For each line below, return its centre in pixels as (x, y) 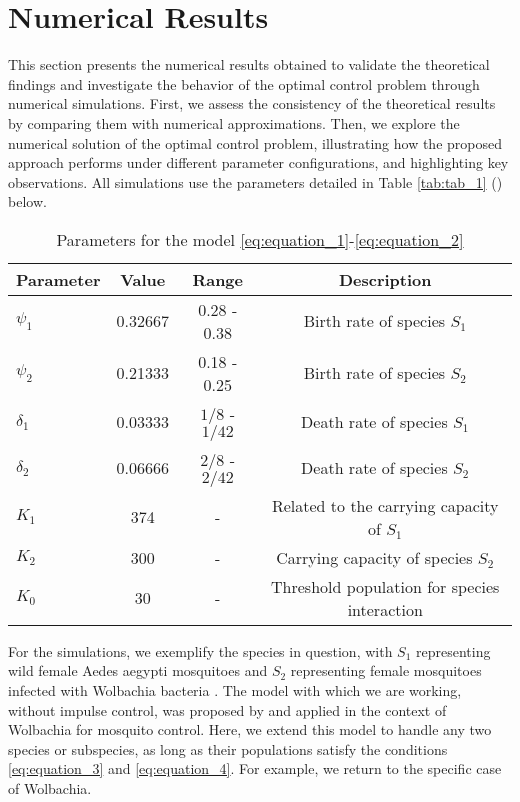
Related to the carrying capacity (385, 505)
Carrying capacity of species (374, 557)
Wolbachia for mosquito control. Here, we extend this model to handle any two (250, 729)
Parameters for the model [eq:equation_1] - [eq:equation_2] (260, 239)
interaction (385, 609)
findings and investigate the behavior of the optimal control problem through (244, 83)
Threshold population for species (385, 586)
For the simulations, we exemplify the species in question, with (200, 650)
